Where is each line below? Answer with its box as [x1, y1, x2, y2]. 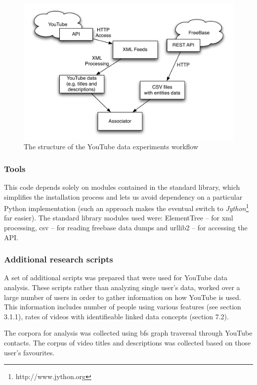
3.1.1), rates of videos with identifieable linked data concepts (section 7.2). [4, 311, 229, 321]
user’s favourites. [4, 347, 55, 357]
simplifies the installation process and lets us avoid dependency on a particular [4, 191, 243, 202]
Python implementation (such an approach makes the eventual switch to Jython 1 [4, 202, 249, 213]
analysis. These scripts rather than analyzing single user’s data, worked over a [4, 282, 240, 292]
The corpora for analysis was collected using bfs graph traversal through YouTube [4, 328, 253, 338]
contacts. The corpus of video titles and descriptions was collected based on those [4, 337, 251, 347]
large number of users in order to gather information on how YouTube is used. [4, 292, 241, 302]
